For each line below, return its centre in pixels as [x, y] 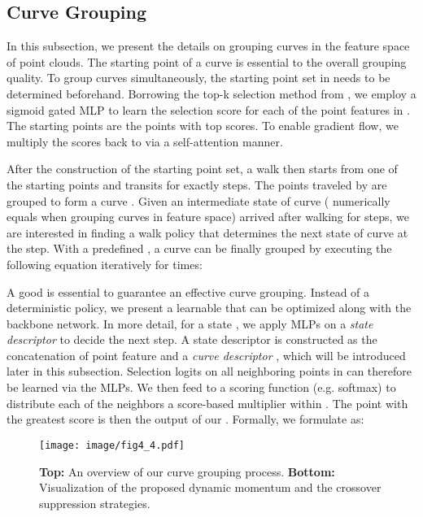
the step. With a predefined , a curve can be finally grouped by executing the [199, 248]
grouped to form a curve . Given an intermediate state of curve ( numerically [198, 200]
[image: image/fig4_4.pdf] [112, 445]
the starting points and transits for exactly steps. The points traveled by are [197, 184]
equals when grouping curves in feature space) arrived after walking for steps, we [208, 217]
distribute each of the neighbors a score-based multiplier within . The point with [207, 403]
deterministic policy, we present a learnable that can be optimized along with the [209, 308]
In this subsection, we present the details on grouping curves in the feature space [208, 46]
